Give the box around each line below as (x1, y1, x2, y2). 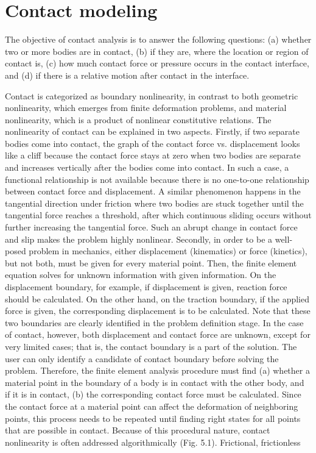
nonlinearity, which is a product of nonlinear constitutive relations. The (5, 113, 272, 126)
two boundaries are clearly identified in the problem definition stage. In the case (5, 316, 304, 329)
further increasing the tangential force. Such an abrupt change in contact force (5, 221, 298, 234)
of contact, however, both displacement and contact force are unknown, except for (5, 328, 311, 341)
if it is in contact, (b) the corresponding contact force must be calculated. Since (5, 388, 301, 401)
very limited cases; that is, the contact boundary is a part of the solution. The (5, 340, 297, 352)
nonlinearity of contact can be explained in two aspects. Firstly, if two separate (5, 125, 300, 138)
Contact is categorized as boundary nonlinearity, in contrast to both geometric (5, 89, 298, 102)
